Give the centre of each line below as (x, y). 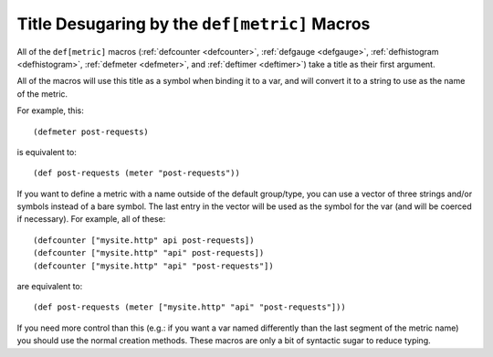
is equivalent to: (47, 152)
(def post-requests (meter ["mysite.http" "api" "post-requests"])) (189, 307)
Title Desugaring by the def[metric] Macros (194, 24)
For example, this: (50, 110)
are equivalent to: (50, 287)
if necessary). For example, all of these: (91, 219)
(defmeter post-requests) (91, 131)
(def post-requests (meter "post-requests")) (137, 173)
